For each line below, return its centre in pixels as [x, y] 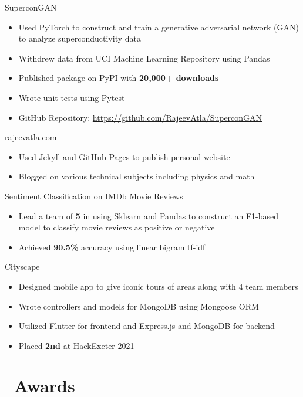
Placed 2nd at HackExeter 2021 [76, 345]
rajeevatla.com [31, 137]
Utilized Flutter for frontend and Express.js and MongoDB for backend [147, 326]
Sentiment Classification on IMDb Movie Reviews [94, 196]
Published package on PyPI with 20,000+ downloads [119, 78]
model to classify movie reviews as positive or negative [117, 227]
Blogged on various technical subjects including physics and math [137, 176]
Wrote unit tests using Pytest [72, 97]
